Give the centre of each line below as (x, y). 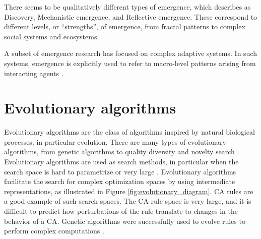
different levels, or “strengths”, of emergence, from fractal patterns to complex (125, 26)
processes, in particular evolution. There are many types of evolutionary (115, 141)
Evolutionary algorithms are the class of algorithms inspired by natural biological (129, 132)
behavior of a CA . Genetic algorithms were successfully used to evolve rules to (125, 221)
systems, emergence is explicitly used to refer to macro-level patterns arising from (130, 63)
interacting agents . (34, 73)
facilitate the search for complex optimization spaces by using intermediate (120, 181)
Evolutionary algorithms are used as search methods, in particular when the (121, 162)
